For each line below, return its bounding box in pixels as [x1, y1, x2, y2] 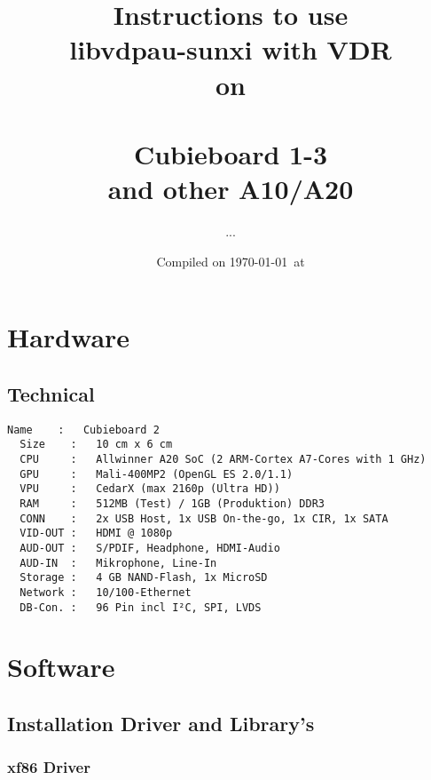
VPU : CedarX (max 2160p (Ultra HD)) [20, 482, 280, 496]
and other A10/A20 [107, 171, 354, 207]
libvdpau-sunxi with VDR [69, 31, 392, 68]
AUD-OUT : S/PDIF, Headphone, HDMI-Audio [20, 541, 280, 554]
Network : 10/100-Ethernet [20, 585, 192, 599]
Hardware [7, 319, 130, 355]
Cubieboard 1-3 [133, 135, 328, 171]
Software [7, 649, 115, 685]
